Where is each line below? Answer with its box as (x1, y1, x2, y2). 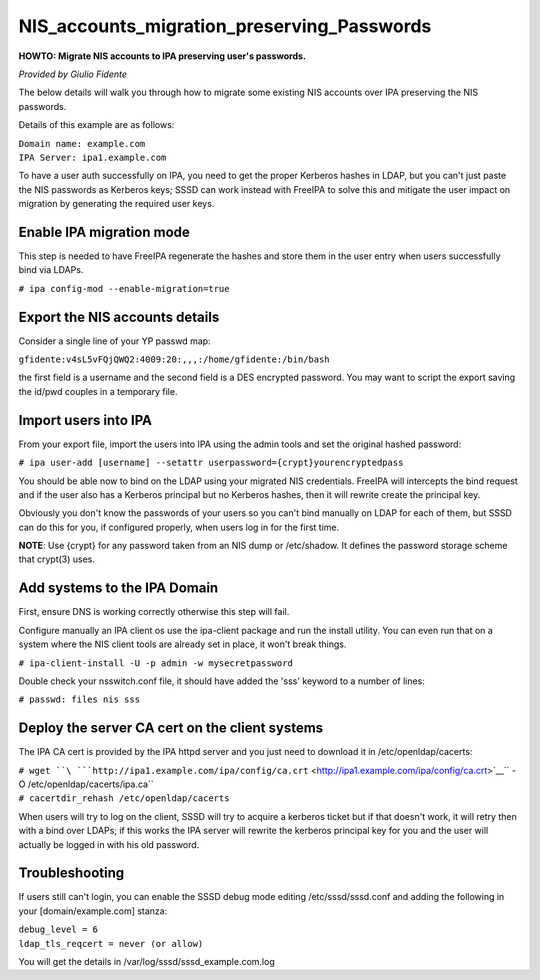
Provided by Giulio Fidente (18, 68, 127, 80)
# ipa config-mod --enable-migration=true (18, 283, 230, 294)
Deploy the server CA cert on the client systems (18, 720, 324, 737)
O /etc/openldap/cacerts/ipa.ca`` (18, 778, 154, 790)
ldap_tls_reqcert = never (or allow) (18, 938, 204, 949)
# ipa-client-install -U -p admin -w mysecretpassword (18, 657, 294, 669)
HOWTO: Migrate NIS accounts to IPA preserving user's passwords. (18, 50, 307, 62)
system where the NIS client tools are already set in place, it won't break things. (18, 638, 347, 650)
